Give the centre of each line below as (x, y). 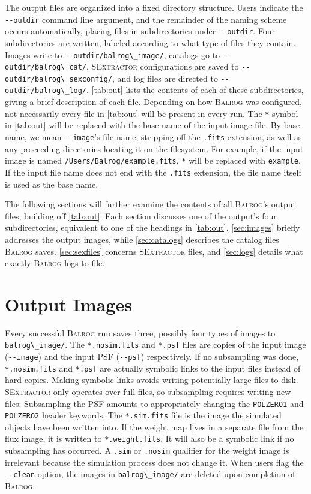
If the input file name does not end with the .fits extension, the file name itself (153, 172)
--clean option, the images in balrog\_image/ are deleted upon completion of (150, 474)
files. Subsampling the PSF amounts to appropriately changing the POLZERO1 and (154, 403)
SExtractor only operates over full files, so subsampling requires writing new (148, 391)
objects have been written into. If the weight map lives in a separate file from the (154, 427)
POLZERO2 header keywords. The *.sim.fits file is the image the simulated (143, 415)
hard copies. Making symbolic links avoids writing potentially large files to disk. (152, 380)
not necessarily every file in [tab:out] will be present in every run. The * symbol (152, 113)
